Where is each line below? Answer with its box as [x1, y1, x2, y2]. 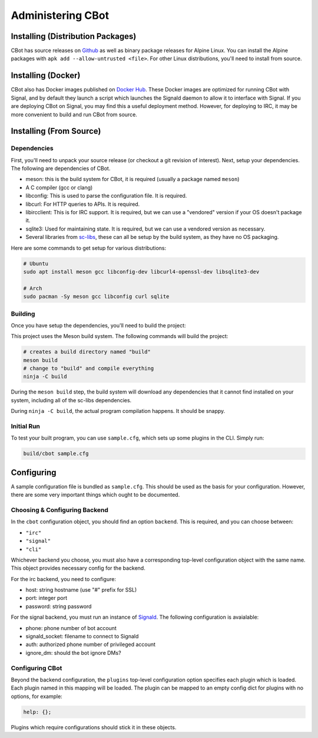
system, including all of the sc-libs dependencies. [11, 396, 132, 404]
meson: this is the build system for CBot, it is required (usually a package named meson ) [25, 176, 240, 183]
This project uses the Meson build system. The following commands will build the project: [11, 333, 228, 340]
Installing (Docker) [11, 71, 81, 81]
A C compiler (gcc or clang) [25, 183, 93, 191]
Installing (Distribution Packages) [11, 31, 137, 41]
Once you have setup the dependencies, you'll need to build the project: [11, 322, 186, 329]
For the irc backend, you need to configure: [11, 575, 116, 582]
